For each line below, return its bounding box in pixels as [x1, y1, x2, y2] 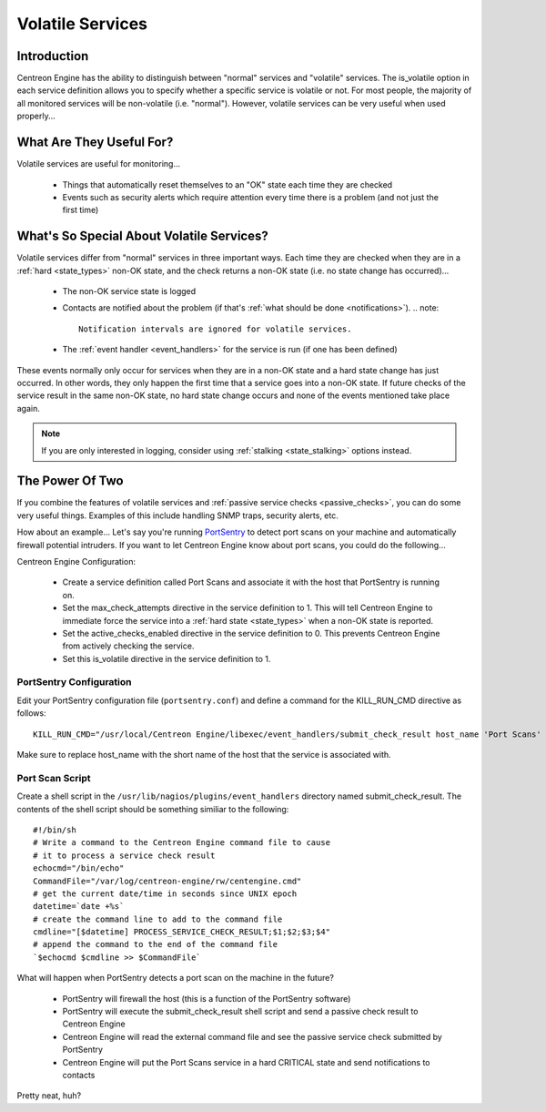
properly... [16, 110, 56, 122]
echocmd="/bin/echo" [33, 863, 125, 873]
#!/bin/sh [33, 824, 76, 835]
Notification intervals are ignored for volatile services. [78, 323, 352, 334]
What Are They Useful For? [16, 135, 174, 150]
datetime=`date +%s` [33, 902, 125, 912]
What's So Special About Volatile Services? [16, 229, 268, 244]
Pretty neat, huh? [16, 1090, 82, 1101]
